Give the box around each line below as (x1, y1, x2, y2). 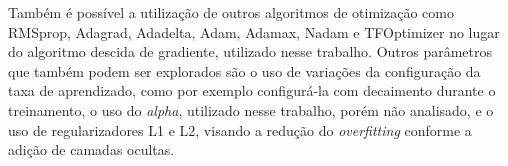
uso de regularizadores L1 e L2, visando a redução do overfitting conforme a (8, 119, 472, 140)
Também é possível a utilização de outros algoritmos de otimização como (8, 2, 454, 22)
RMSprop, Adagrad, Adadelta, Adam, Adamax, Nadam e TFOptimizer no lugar (8, 21, 500, 42)
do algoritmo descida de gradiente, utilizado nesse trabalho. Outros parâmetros (8, 41, 493, 62)
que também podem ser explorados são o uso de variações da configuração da (8, 60, 481, 81)
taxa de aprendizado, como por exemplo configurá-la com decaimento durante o (8, 80, 496, 101)
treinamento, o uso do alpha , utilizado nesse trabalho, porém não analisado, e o (8, 99, 494, 120)
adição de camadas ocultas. (8, 139, 175, 160)
